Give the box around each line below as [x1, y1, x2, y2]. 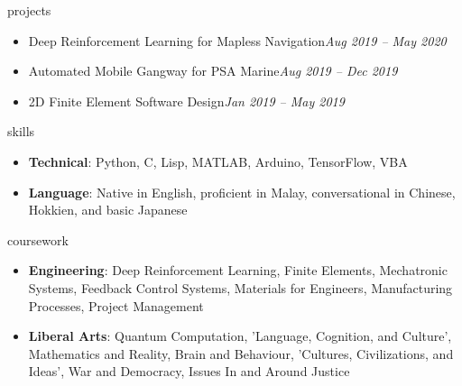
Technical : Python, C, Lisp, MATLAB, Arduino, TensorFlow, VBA [28, 152, 408, 170]
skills [7, 122, 35, 141]
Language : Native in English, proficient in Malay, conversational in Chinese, [28, 182, 456, 201]
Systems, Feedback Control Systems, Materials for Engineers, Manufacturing [28, 278, 453, 297]
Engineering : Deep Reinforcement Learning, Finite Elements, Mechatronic [28, 261, 448, 280]
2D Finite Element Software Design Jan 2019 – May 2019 [28, 91, 345, 110]
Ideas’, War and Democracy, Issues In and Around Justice [28, 362, 350, 381]
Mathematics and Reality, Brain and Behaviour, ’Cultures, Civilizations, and [28, 344, 454, 363]
